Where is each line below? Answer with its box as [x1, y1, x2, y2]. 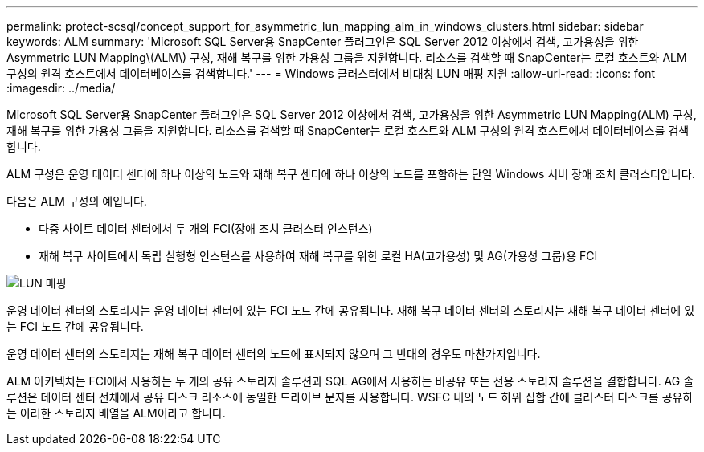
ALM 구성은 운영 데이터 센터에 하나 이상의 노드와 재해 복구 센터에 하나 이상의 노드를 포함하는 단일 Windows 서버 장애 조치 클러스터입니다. [6, 167, 695, 181]
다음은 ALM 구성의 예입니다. [6, 194, 147, 208]
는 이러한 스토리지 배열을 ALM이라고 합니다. [6, 406, 226, 420]
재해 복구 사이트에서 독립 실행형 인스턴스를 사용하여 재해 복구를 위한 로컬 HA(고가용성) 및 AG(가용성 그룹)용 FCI [39, 249, 598, 263]
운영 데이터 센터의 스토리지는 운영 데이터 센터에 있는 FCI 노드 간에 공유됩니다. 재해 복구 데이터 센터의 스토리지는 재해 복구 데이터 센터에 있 [6, 303, 695, 317]
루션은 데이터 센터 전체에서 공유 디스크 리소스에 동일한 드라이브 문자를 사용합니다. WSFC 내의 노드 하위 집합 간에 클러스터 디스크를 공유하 [6, 390, 694, 404]
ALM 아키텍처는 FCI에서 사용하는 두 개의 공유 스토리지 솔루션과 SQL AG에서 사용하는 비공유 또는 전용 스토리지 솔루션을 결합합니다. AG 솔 [6, 374, 694, 388]
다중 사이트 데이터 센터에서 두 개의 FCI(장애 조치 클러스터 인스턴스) [39, 222, 373, 235]
